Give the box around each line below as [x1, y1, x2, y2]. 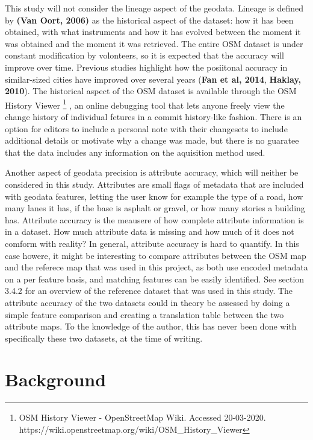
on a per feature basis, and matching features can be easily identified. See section [5, 272, 305, 285]
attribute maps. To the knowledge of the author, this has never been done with [5, 320, 297, 333]
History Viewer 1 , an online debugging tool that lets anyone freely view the [5, 97, 285, 111]
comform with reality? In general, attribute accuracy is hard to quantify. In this [5, 237, 299, 249]
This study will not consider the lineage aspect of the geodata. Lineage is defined [5, 2, 304, 14]
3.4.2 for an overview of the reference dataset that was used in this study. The [5, 284, 293, 297]
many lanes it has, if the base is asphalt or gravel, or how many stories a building [5, 202, 305, 214]
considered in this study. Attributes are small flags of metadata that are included [5, 177, 304, 190]
